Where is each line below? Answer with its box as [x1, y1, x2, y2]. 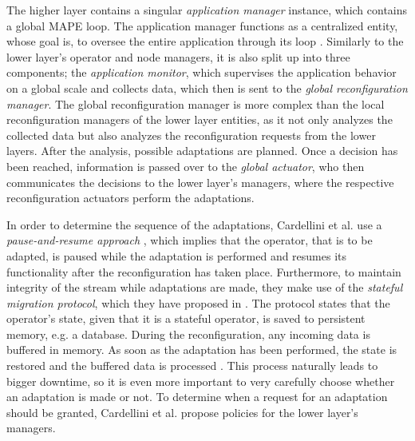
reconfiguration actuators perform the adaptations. [6, 189, 255, 206]
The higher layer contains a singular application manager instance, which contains [6, 2, 408, 18]
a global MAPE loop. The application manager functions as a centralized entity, [6, 17, 398, 34]
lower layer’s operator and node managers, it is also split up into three [6, 48, 350, 65]
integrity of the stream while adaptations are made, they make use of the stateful [6, 279, 403, 296]
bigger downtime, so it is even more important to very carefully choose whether [6, 372, 395, 389]
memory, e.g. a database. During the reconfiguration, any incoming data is [6, 325, 370, 342]
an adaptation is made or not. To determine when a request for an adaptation [6, 388, 388, 405]
